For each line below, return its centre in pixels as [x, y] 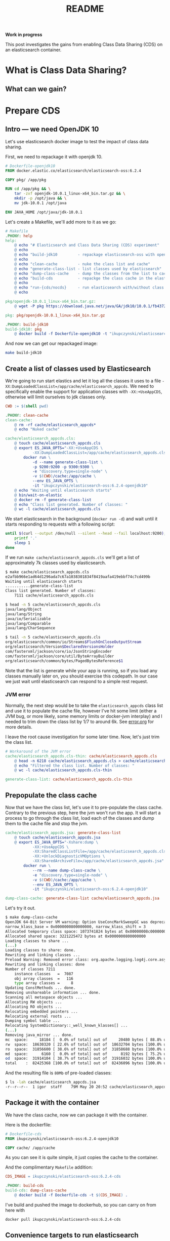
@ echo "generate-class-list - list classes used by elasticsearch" [88, 269]
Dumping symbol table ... [32, 1021]
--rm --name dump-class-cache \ [66, 870]
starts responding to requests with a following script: [60, 524]
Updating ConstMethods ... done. [40, 988]
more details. [19, 727]
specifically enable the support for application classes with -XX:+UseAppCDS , [84, 391]
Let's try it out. [20, 908]
